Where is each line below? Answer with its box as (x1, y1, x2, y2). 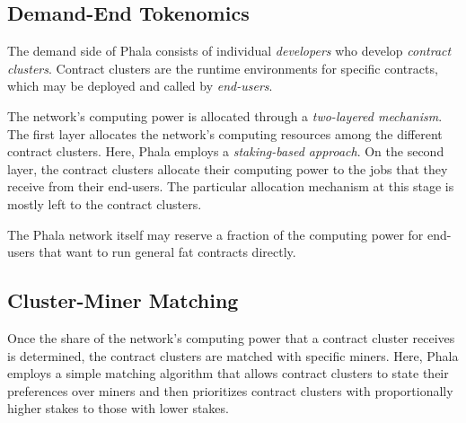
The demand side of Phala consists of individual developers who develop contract (7, 41, 452, 60)
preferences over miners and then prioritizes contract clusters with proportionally (7, 381, 453, 400)
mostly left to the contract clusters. (7, 194, 202, 213)
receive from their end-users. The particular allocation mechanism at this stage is (7, 177, 454, 196)
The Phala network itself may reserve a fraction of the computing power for (7, 225, 424, 243)
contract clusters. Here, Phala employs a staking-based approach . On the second (7, 142, 444, 161)
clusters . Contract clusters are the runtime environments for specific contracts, (7, 58, 438, 77)
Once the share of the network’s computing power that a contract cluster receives (7, 328, 455, 347)
